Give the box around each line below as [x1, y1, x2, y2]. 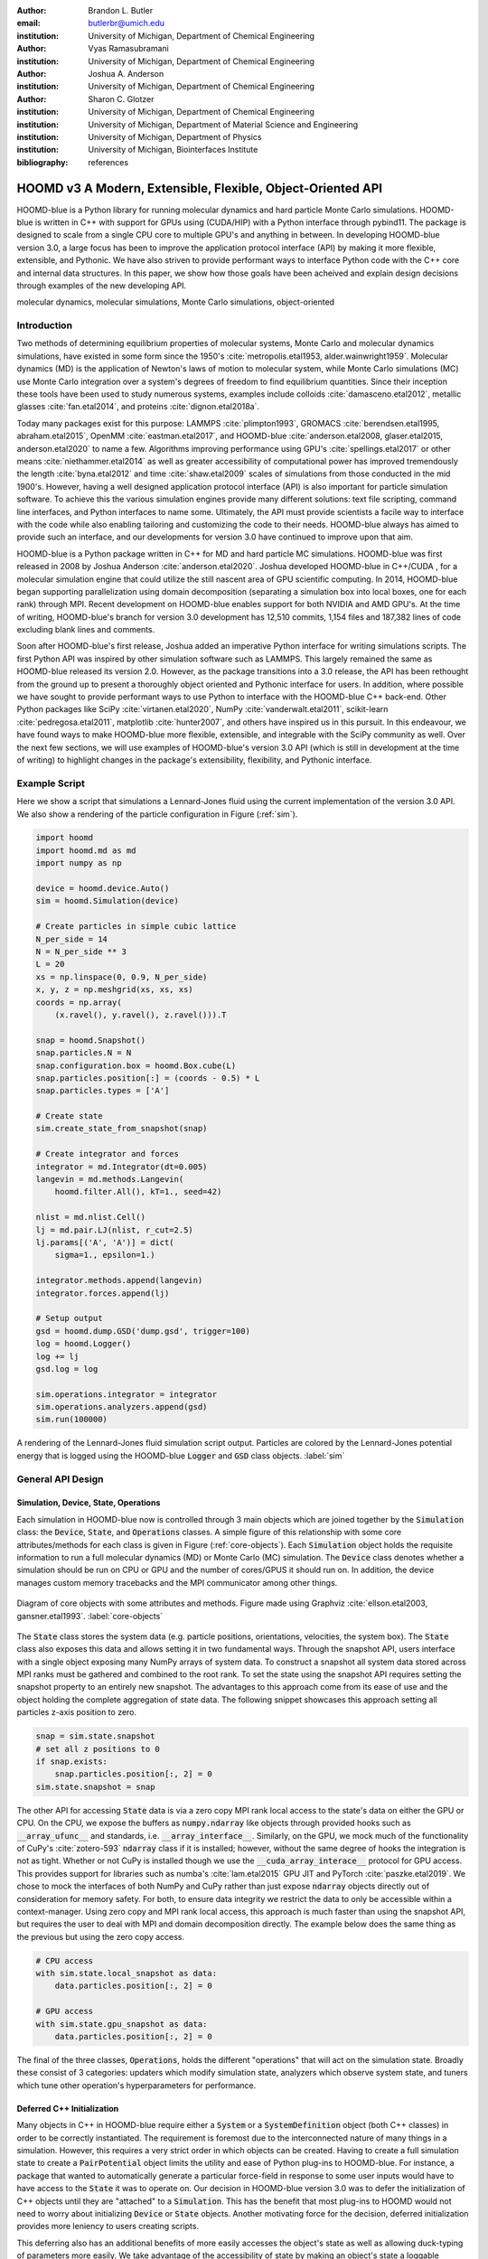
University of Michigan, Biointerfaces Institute [88, 145, 258, 155]
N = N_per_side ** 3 [35, 947, 127, 957]
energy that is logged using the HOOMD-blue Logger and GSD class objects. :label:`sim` [16, 1450, 345, 1461]
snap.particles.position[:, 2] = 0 [54, 1769, 212, 1779]
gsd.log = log [35, 1364, 99, 1373]
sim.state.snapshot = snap [35, 1781, 155, 1792]
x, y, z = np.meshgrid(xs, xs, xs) [35, 985, 193, 995]
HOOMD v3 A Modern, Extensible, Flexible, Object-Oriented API [16, 181, 383, 196]
